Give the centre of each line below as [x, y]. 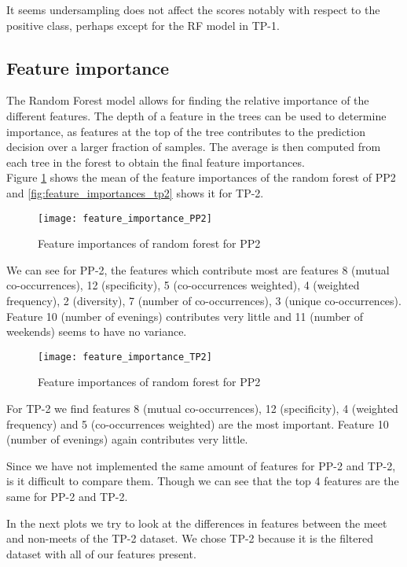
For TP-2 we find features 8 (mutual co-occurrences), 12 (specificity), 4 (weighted [202, 409]
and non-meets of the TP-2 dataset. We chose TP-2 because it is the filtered [190, 538]
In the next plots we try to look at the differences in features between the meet [197, 523]
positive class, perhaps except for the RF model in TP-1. [143, 25]
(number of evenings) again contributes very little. [127, 439]
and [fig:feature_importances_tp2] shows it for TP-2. [135, 192]
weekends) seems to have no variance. [97, 331]
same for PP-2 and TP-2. [67, 496]
